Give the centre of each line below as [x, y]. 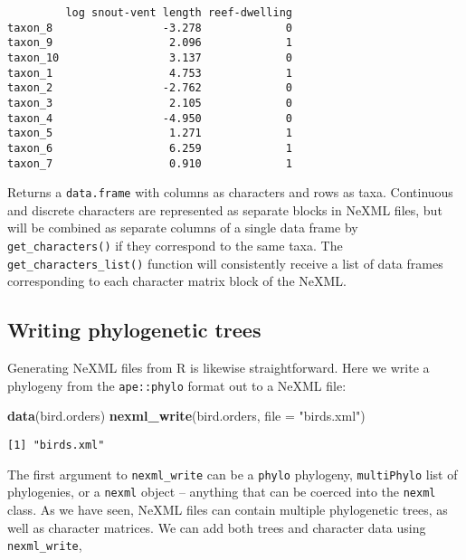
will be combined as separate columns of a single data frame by [183, 228]
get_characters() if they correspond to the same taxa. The [175, 246]
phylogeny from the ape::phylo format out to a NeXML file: [177, 385]
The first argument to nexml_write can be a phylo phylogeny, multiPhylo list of [233, 474]
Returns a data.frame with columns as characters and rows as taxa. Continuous [230, 192]
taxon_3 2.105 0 [150, 103]
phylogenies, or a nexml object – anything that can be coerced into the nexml [222, 492]
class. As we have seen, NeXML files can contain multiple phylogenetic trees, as [228, 509]
